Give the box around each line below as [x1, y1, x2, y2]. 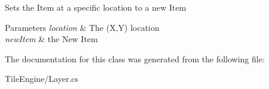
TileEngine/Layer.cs [5, 72, 79, 85]
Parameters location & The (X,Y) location [5, 21, 160, 33]
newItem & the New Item [5, 33, 98, 45]
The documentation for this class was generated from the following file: [5, 52, 265, 65]
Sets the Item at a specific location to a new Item [5, 1, 187, 13]
